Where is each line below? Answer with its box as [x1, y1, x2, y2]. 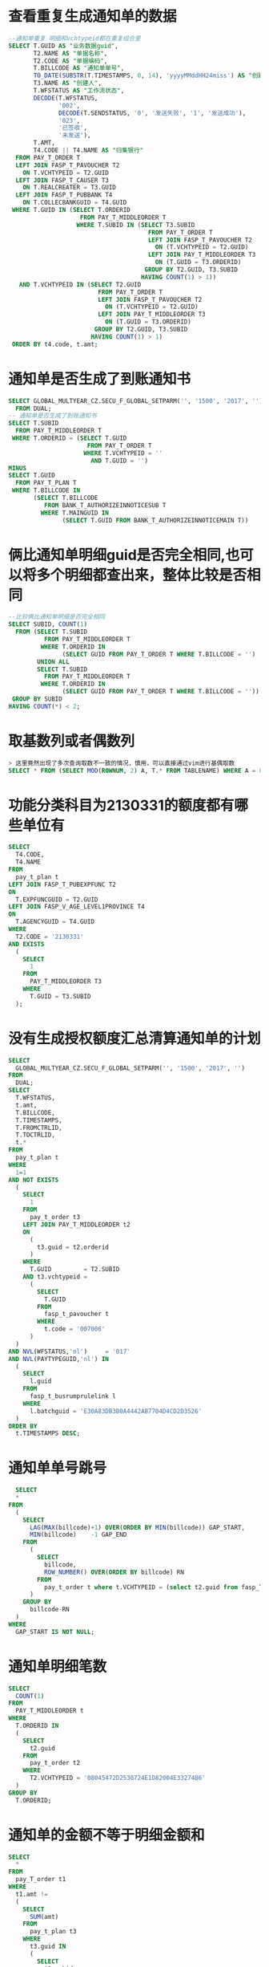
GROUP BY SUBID [11, 695, 62, 703]
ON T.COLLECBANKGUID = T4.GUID [22, 198, 127, 207]
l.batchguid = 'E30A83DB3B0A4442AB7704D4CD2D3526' [29, 1407, 203, 1415]
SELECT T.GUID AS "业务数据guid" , [8, 42, 118, 50]
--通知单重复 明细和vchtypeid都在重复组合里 [8, 34, 142, 43]
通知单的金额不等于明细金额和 [8, 1826, 206, 1844]
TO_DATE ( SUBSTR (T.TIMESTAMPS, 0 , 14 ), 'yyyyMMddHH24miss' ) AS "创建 [33, 71, 264, 80]
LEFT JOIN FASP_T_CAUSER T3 [15, 176, 110, 185]
